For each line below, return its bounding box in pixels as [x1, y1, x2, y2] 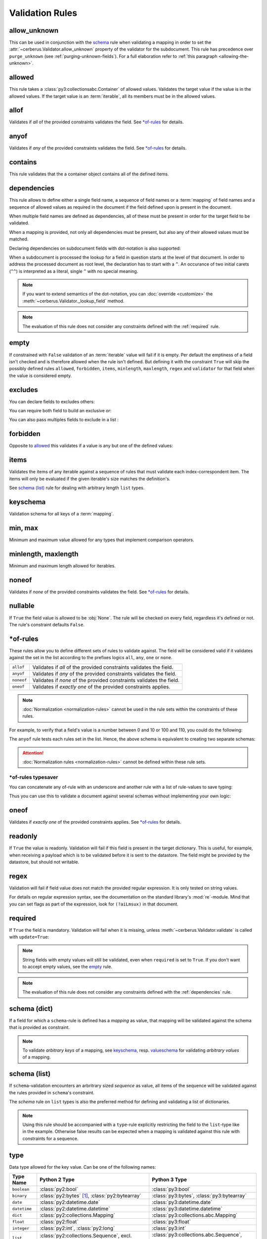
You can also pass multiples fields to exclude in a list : [9, 417, 119, 423]
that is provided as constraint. [9, 1024, 70, 1030]
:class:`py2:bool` [40, 1186, 79, 1193]
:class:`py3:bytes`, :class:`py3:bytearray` [151, 1192, 247, 1199]
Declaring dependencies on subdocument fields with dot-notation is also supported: [9, 245, 181, 251]
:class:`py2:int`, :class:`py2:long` [40, 1225, 115, 1232]
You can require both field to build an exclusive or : [9, 408, 112, 413]
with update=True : [9, 934, 49, 940]
